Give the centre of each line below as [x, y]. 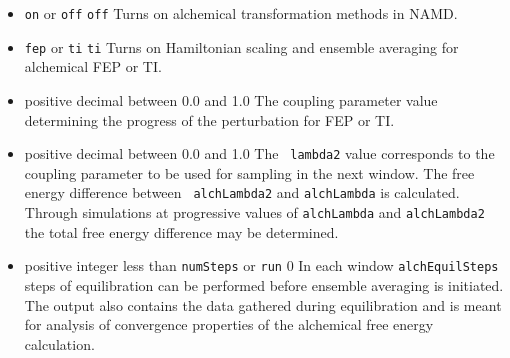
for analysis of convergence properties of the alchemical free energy [229, 324]
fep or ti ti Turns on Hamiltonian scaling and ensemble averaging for [241, 46]
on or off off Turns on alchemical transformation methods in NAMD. [241, 13]
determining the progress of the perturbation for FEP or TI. [209, 119]
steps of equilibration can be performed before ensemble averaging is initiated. [264, 284]
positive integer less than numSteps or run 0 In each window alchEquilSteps [261, 265]
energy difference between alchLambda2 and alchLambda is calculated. [242, 192]
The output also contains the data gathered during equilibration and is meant [263, 304]
